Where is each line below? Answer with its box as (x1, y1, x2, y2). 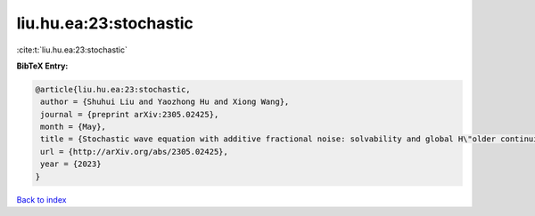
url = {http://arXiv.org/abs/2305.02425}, (40, 147, 229, 156)
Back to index (16, 194, 67, 204)
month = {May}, (40, 122, 107, 132)
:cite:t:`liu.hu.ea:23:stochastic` (16, 44, 128, 55)
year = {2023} (40, 159, 102, 169)
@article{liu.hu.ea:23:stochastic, (35, 84, 191, 94)
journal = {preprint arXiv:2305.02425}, (40, 109, 219, 119)
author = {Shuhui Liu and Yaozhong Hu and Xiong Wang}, (40, 97, 290, 107)
